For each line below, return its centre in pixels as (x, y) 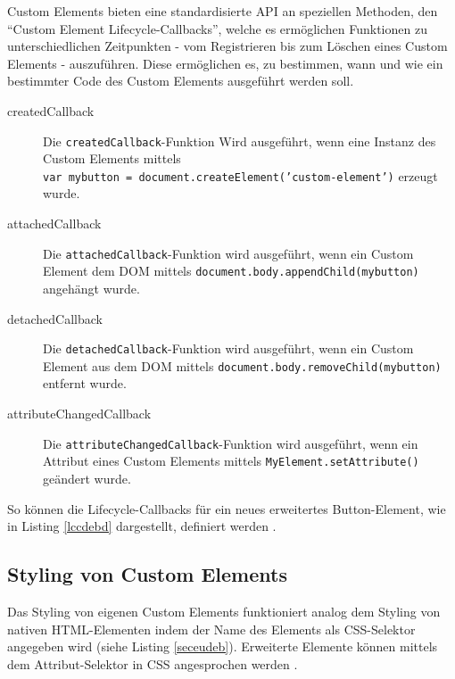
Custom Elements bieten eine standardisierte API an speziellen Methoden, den (223, 11)
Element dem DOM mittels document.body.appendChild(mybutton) (231, 271)
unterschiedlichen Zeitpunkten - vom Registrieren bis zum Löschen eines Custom (227, 46)
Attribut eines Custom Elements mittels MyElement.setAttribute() (231, 461)
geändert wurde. (87, 478)
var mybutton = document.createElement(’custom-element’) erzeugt (240, 175)
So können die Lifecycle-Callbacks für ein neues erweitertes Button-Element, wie (227, 508)
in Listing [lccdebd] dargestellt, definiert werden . (142, 526)
